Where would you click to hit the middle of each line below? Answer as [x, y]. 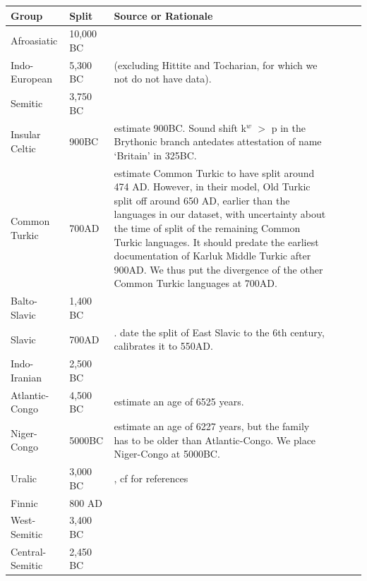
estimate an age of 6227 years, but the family [212, 426]
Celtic [23, 148]
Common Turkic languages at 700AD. [195, 283]
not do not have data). [163, 79]
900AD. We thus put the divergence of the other [218, 269]
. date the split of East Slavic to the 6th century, [219, 332]
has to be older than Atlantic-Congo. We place [215, 440]
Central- [29, 551]
